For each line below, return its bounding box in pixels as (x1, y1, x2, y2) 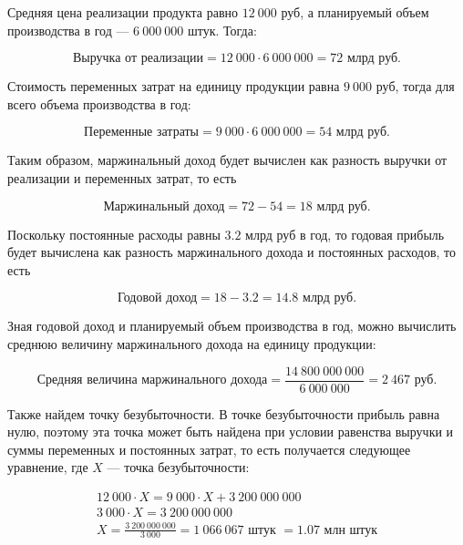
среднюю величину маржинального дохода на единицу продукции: (7, 334, 376, 353)
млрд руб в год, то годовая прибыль (245, 224, 445, 243)
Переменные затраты (84, 126, 200, 139)
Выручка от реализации (73, 52, 204, 66)
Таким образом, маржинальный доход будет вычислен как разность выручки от (7, 150, 448, 170)
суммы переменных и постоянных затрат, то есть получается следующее (7, 439, 411, 458)
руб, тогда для (376, 77, 455, 96)
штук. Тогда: (187, 20, 257, 39)
